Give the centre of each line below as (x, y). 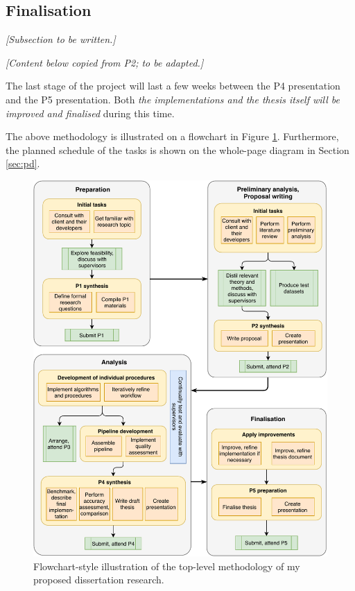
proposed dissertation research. (99, 580)
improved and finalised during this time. (90, 113)
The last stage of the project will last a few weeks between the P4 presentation (173, 86)
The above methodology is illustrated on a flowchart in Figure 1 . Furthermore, (172, 136)
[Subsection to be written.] (61, 39)
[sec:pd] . (23, 163)
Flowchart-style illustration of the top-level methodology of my (167, 566)
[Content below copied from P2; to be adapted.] (105, 62)
